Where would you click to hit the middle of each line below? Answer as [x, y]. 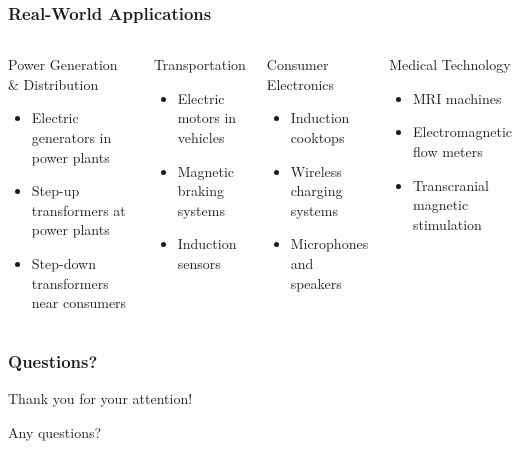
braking [201, 190]
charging [316, 190]
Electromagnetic [462, 131]
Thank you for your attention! [100, 397]
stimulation [447, 223]
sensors [199, 262]
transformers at [78, 209]
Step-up [55, 190]
